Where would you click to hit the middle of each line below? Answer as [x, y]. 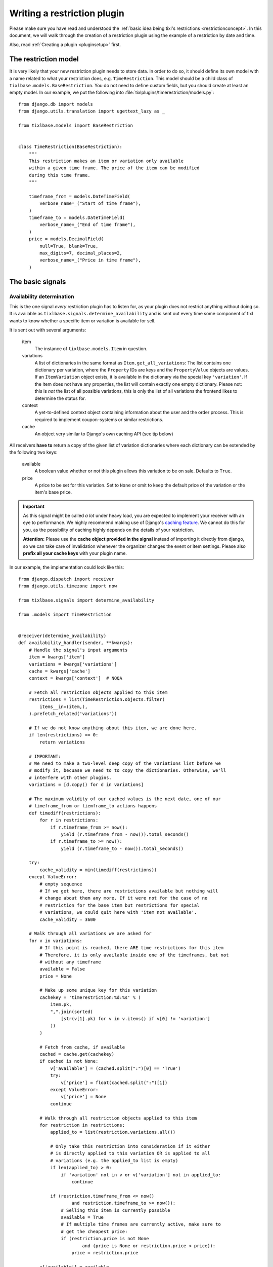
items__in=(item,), [64, 706]
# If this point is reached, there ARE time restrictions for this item [132, 948]
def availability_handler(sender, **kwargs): [76, 643]
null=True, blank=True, [69, 246]
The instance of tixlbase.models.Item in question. [91, 348]
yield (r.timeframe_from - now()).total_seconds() [125, 834]
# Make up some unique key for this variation [98, 990]
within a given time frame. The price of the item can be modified [114, 168]
